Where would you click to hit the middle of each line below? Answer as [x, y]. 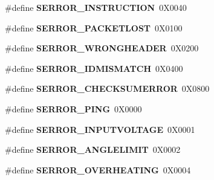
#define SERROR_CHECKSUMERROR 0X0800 [107, 88]
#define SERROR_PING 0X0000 [73, 108]
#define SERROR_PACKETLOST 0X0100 [94, 27]
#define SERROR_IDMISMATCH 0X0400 [94, 68]
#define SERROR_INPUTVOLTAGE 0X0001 [100, 129]
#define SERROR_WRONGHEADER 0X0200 [102, 48]
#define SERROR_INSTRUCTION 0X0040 [96, 7]
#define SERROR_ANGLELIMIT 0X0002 [93, 149]
